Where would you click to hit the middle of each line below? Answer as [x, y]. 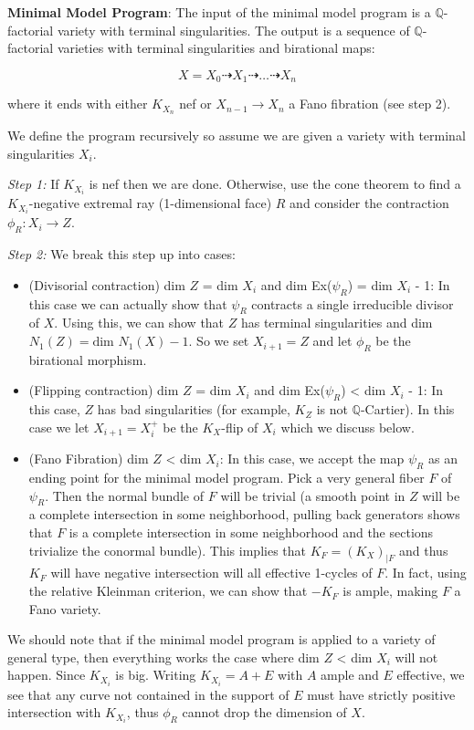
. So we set [219, 341]
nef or [195, 104]
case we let [59, 427]
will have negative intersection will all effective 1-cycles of [211, 573]
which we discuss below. [348, 427]
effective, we [431, 675]
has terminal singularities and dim [337, 323]
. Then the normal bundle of [125, 495]
